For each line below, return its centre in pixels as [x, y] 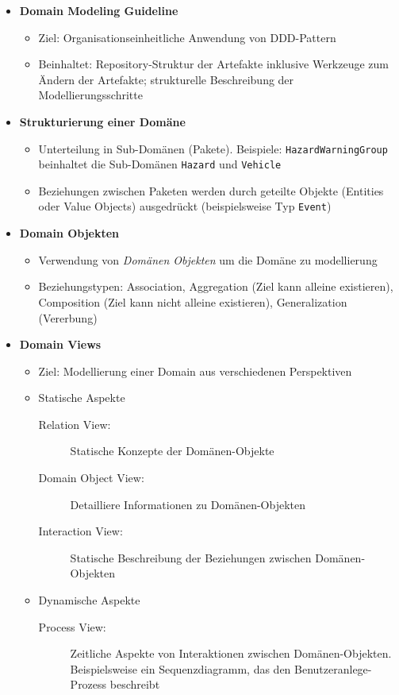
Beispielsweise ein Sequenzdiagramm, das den [180, 668]
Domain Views [60, 344]
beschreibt [135, 684]
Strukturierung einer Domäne [102, 121]
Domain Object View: [91, 478]
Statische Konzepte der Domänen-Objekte [172, 451]
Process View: [72, 626]
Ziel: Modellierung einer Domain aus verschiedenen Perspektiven [195, 371]
